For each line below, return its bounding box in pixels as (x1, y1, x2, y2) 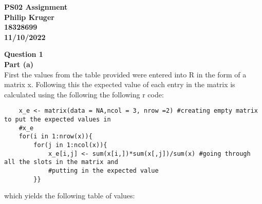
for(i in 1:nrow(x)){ (18, 133, 92, 140)
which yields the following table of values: (4, 190, 135, 201)
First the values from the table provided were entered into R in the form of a (4, 69, 247, 79)
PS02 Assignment (4, 2, 68, 12)
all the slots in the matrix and (4, 158, 118, 166)
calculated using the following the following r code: (4, 89, 164, 99)
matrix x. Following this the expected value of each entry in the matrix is (4, 79, 235, 90)
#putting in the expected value (48, 167, 159, 174)
